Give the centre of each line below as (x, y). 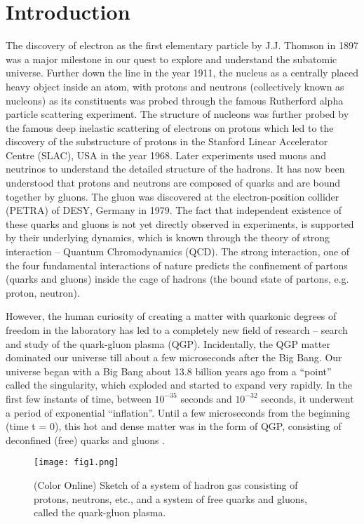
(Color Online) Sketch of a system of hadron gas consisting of (166, 485)
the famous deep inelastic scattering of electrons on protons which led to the (170, 127)
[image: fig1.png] (76, 463)
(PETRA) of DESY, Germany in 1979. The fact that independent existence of (174, 210)
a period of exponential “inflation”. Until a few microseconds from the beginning (178, 412)
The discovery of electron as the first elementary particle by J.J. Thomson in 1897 (182, 45)
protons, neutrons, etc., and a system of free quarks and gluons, (170, 498)
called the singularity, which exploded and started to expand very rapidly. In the (179, 385)
